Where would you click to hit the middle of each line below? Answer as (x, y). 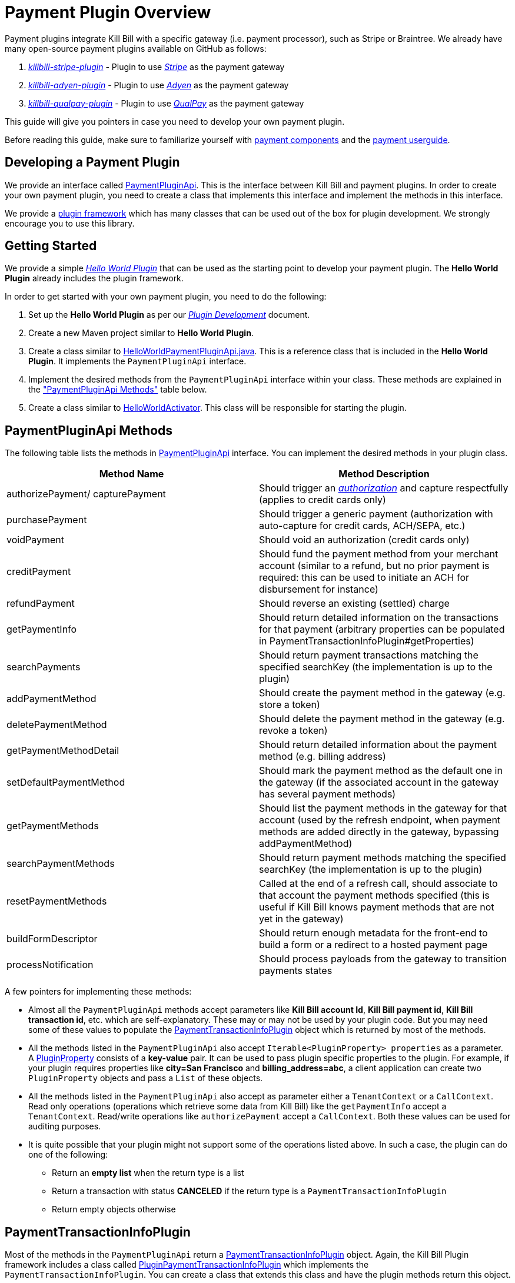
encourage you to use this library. (70, 223)
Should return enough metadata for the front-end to (373, 933)
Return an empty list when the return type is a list (148, 1173)
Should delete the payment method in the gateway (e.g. (382, 719)
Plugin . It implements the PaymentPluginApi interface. (137, 361)
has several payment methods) (328, 794)
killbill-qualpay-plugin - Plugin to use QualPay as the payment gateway (166, 103)
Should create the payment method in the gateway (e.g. (382, 693)
